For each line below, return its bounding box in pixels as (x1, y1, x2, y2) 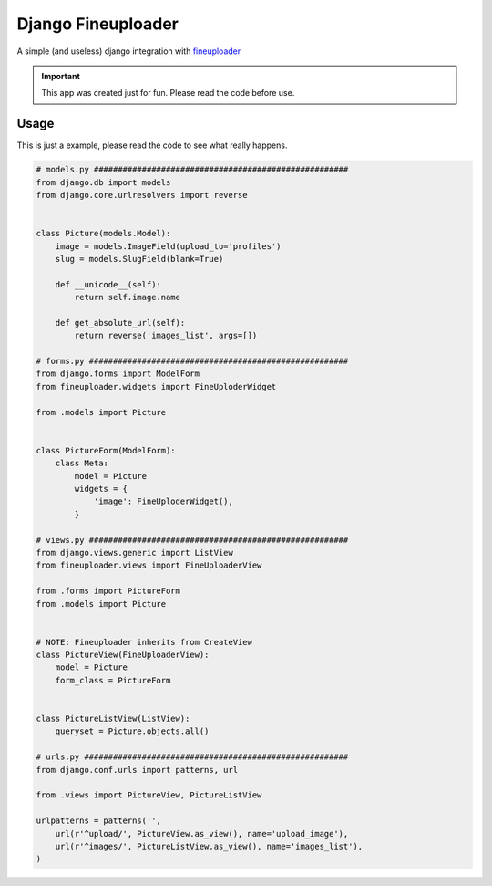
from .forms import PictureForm (36, 586, 181, 597)
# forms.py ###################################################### (36, 356, 349, 367)
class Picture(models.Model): (36, 228, 171, 239)
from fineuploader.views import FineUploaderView (36, 560, 262, 570)
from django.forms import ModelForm (36, 369, 200, 379)
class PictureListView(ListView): (36, 714, 190, 724)
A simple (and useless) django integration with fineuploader (16, 46, 241, 57)
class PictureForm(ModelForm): (36, 445, 177, 455)
